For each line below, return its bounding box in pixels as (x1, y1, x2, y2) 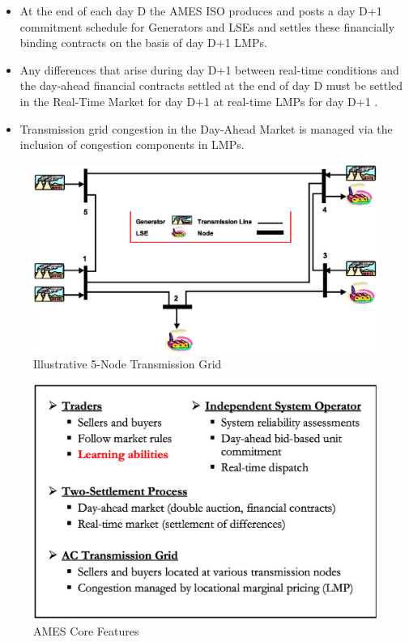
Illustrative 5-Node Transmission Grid (33, 355, 222, 372)
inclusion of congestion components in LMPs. (19, 136, 245, 153)
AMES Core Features (33, 622, 139, 639)
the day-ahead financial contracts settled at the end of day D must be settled (19, 77, 403, 94)
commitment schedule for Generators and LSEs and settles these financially (19, 18, 395, 35)
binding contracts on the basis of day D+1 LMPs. (19, 34, 267, 51)
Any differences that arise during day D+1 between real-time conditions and (19, 61, 399, 78)
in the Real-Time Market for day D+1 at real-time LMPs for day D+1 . (19, 92, 378, 109)
